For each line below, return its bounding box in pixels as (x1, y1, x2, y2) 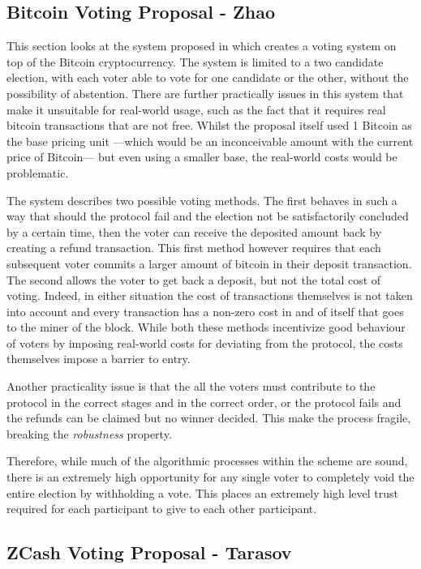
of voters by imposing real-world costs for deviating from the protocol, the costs (6, 334, 403, 351)
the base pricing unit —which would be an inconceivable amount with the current (6, 132, 414, 149)
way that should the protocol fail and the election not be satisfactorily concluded (6, 207, 409, 225)
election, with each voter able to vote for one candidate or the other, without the (6, 69, 409, 86)
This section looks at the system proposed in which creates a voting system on (6, 37, 397, 54)
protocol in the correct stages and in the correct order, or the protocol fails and (6, 393, 402, 410)
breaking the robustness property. (6, 425, 172, 442)
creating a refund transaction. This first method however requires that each (6, 239, 381, 256)
